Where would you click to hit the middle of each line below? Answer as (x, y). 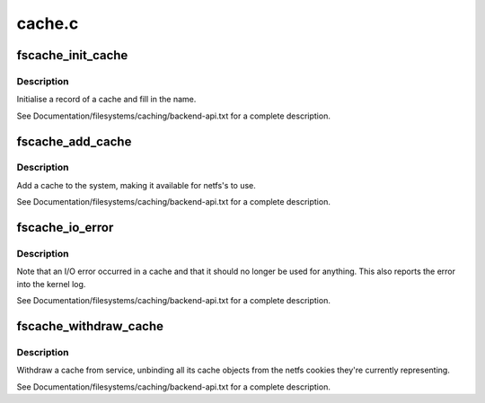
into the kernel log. (51, 284)
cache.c (48, 23)
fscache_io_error (65, 228)
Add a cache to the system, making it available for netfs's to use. (136, 185)
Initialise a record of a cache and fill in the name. (106, 100)
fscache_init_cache (72, 55)
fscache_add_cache (74, 141)
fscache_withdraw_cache (90, 326)
